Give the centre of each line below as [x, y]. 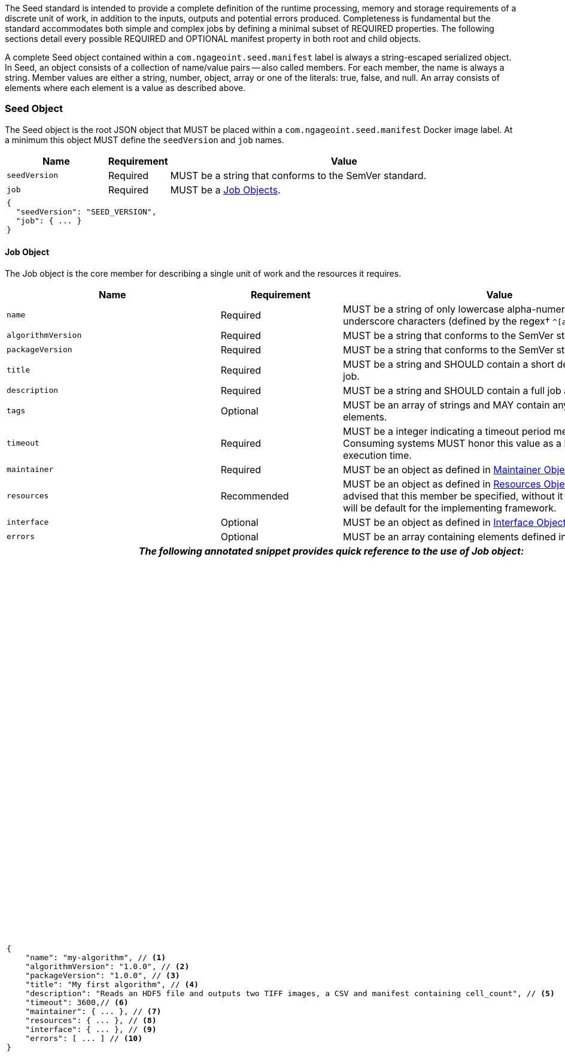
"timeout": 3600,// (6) [77, 1003]
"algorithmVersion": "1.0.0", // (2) [107, 967]
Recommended [255, 496]
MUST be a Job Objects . [225, 190]
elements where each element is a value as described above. [125, 88]
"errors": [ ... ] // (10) [84, 1039]
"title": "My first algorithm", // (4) [112, 985]
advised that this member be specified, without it [453, 496]
